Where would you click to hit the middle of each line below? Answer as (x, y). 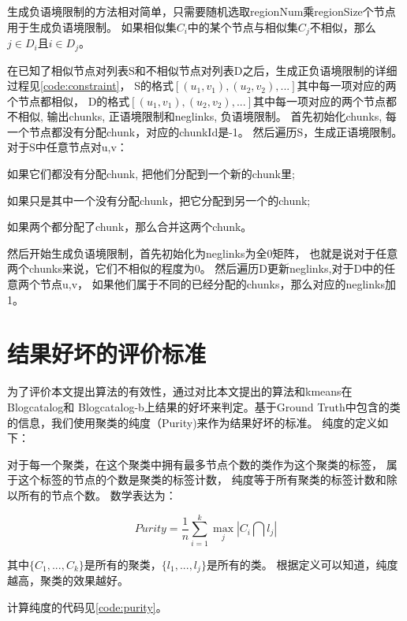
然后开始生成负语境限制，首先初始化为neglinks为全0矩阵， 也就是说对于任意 (203, 253)
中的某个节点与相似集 (243, 26)
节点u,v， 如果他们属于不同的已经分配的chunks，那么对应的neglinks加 (218, 284)
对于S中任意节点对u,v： (67, 147)
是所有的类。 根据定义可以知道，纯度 (302, 564)
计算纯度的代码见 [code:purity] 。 (87, 606)
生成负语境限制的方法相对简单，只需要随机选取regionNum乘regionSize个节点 (202, 11)
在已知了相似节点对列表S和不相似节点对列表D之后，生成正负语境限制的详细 (202, 70)
